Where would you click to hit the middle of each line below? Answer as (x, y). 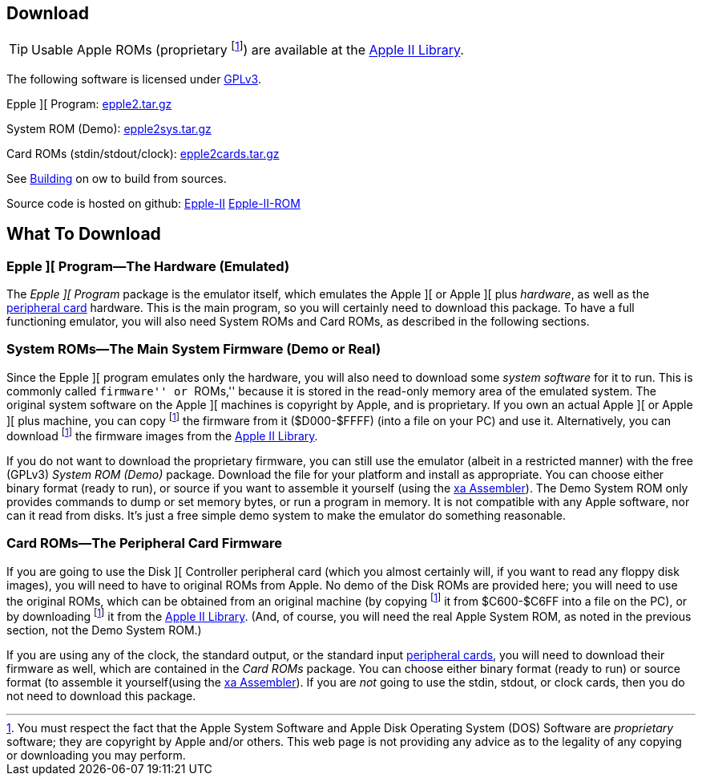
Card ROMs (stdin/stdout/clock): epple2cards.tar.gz (143, 153)
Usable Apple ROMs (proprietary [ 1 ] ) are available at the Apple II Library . (248, 49)
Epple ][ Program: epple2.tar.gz (89, 103)
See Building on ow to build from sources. (117, 178)
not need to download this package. (101, 696)
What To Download (84, 234)
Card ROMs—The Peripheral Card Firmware (144, 543)
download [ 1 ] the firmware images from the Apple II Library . (162, 435)
